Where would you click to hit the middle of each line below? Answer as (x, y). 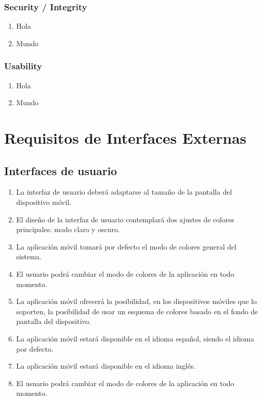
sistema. (29, 256)
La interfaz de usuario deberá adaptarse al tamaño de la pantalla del (124, 192)
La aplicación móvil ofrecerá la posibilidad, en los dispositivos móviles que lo (136, 301)
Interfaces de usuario (61, 170)
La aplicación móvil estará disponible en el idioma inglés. (106, 366)
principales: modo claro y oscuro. (68, 229)
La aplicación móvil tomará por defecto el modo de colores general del (126, 246)
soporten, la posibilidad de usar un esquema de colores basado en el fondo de (137, 311)
